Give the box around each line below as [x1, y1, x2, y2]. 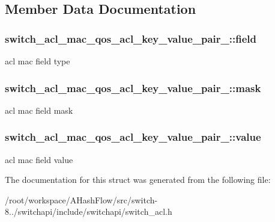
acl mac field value [5, 153, 73, 165]
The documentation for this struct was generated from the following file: [5, 173, 271, 186]
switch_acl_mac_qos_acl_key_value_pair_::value [5, 129, 261, 144]
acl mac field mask [5, 103, 73, 116]
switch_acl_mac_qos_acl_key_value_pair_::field [5, 31, 256, 46]
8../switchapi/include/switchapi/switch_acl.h [5, 205, 172, 218]
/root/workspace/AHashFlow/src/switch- [5, 193, 158, 206]
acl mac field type [5, 55, 70, 67]
